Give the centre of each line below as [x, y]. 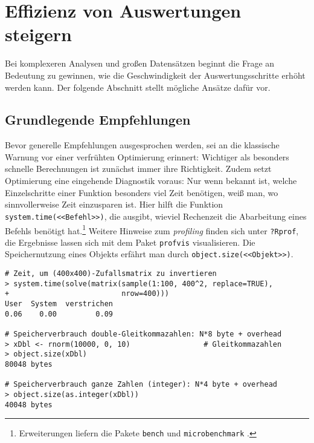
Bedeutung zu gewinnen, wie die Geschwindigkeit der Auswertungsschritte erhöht [155, 75]
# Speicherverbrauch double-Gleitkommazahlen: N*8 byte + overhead [143, 334]
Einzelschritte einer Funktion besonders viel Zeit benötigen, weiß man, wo [142, 192]
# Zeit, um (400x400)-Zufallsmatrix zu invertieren [111, 274]
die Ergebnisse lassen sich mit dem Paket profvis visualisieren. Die [130, 242]
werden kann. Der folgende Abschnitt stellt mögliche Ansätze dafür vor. [138, 87]
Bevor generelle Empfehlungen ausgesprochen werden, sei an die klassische [142, 145]
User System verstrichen [59, 304]
